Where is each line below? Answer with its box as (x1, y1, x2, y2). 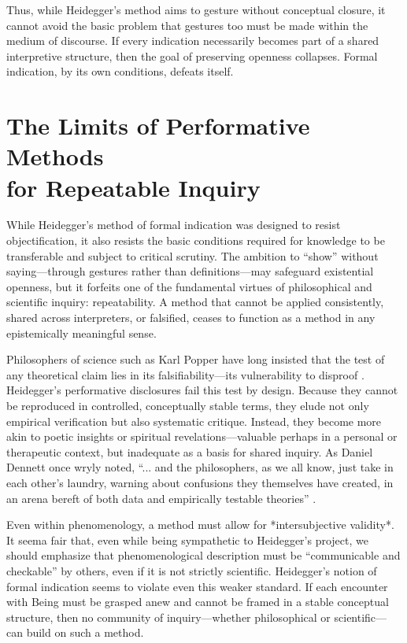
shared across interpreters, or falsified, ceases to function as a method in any (6, 309, 376, 326)
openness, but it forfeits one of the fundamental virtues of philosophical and (6, 278, 372, 294)
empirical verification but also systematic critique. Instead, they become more (6, 412, 382, 429)
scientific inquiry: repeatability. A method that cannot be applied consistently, (6, 294, 384, 310)
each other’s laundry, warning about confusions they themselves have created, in (6, 474, 394, 490)
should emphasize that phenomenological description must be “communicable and (6, 547, 401, 564)
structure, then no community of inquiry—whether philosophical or (6, 608, 331, 625)
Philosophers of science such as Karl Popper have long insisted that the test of (6, 351, 385, 368)
